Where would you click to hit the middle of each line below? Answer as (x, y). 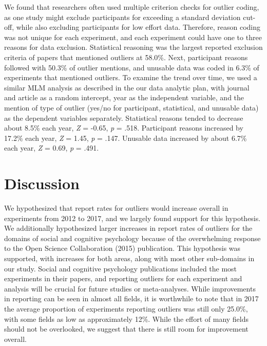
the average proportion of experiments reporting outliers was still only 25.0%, (126, 308)
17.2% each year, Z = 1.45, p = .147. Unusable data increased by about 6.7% (126, 138)
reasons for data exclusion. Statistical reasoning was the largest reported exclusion (133, 47)
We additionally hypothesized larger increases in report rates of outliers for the (128, 228)
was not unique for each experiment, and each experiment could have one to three (133, 37)
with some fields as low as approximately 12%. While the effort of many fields (127, 318)
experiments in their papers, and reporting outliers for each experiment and (123, 278)
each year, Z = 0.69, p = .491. (52, 148)
